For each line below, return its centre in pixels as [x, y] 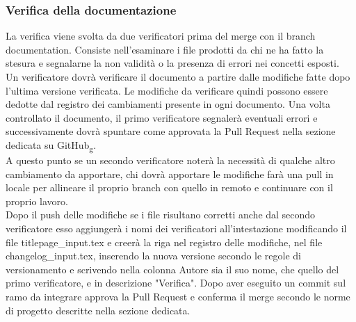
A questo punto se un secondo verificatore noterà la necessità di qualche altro [170, 160]
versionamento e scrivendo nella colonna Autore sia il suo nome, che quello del [172, 269]
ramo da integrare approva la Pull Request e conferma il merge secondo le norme [178, 297]
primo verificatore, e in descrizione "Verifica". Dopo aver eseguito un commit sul [176, 283]
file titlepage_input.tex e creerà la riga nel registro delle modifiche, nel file [164, 242]
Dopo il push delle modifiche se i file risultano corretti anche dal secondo [161, 215]
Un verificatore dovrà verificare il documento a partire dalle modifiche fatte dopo [178, 77]
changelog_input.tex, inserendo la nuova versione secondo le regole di [154, 256]
